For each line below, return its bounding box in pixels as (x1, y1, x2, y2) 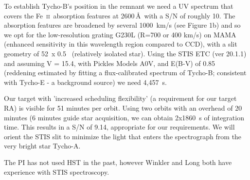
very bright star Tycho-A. (4, 141, 81, 151)
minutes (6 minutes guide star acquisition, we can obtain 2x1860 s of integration (4, 112, 244, 122)
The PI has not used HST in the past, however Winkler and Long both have (4, 157, 232, 167)
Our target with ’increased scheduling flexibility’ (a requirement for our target (4, 93, 237, 103)
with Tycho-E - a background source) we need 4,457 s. (4, 77, 167, 87)
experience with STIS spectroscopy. (4, 166, 109, 177)
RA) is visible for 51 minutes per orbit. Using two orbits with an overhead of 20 (4, 102, 242, 113)
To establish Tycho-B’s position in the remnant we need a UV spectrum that (4, 1, 233, 11)
